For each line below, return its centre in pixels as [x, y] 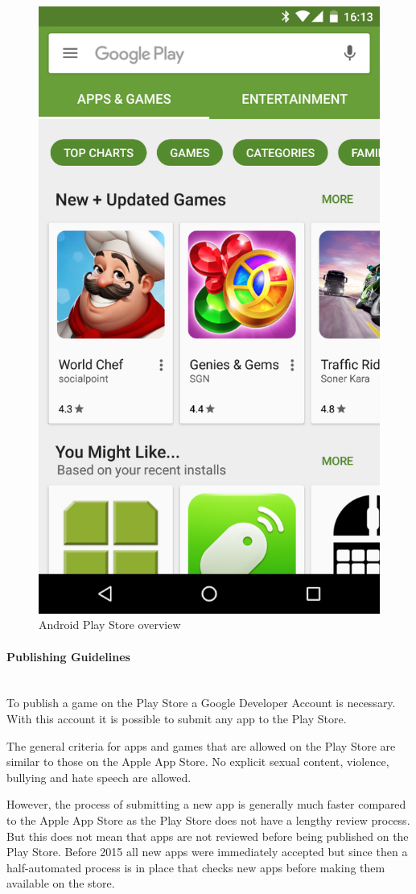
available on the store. [61, 883]
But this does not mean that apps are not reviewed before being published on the [208, 836]
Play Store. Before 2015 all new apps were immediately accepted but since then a [207, 852]
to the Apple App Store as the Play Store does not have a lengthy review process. [208, 819]
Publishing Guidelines [68, 656]
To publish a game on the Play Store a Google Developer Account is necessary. [201, 703]
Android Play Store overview [110, 625]
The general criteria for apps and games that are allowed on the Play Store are [201, 745]
